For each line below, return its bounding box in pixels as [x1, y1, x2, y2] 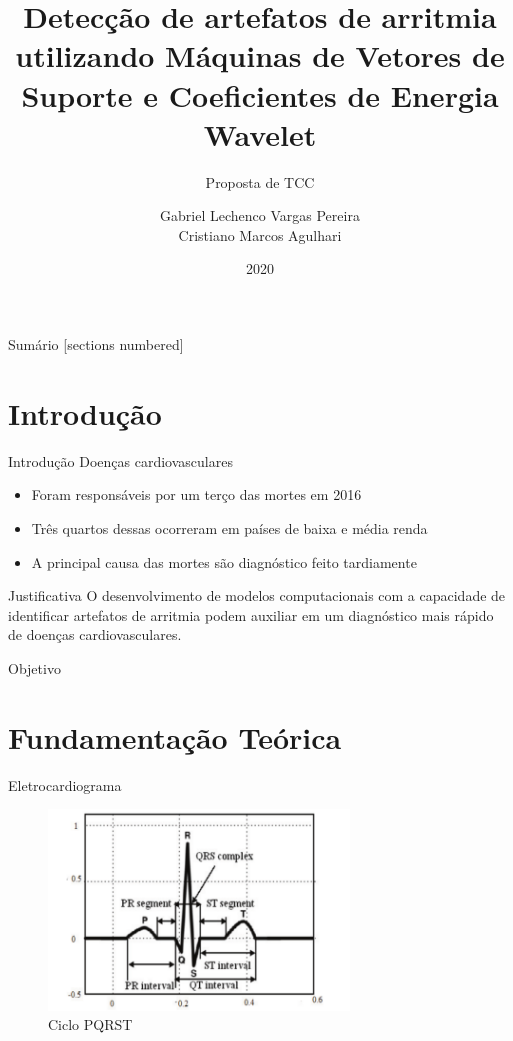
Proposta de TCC [205, 171, 315, 192]
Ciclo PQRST [48, 1014, 133, 1035]
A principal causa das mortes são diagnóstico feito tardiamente [31, 551, 417, 572]
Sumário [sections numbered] [8, 334, 184, 355]
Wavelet [203, 113, 317, 154]
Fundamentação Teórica [8, 716, 342, 757]
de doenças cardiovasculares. [8, 624, 182, 645]
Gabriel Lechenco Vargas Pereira [160, 205, 360, 226]
